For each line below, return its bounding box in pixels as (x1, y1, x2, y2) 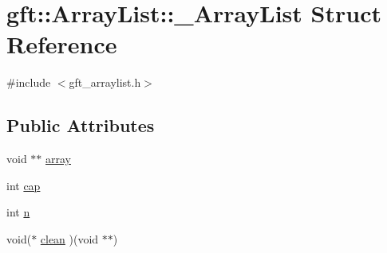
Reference (6, 28, 117, 60)
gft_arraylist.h (69, 74, 141, 91)
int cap (6, 177, 41, 193)
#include (6, 74, 51, 91)
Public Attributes (6, 113, 155, 138)
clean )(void (40, 230, 99, 247)
